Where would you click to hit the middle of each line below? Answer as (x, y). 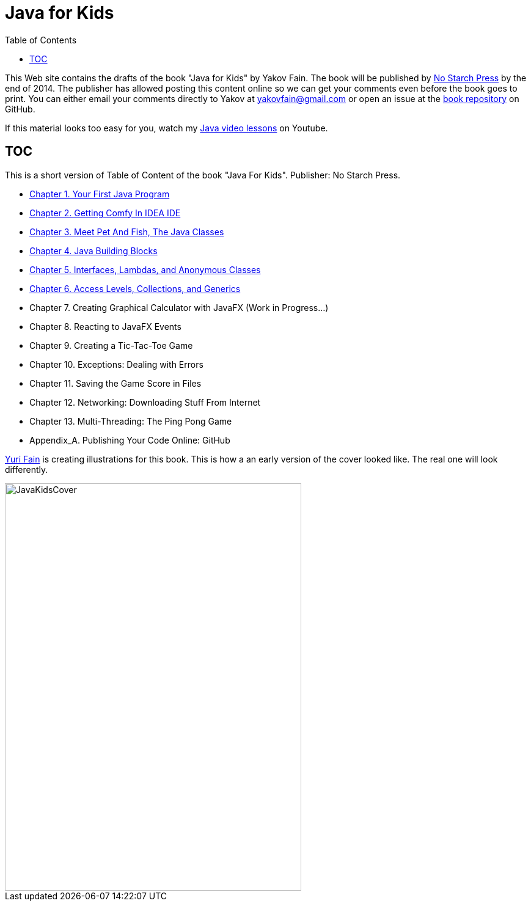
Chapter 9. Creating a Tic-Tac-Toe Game (111, 345)
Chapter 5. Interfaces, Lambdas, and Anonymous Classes (145, 269)
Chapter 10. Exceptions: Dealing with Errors (116, 364)
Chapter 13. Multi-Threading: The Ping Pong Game (131, 421)
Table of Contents (41, 40)
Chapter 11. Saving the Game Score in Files (115, 383)
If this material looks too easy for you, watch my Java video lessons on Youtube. (167, 128)
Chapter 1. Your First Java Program (100, 194)
